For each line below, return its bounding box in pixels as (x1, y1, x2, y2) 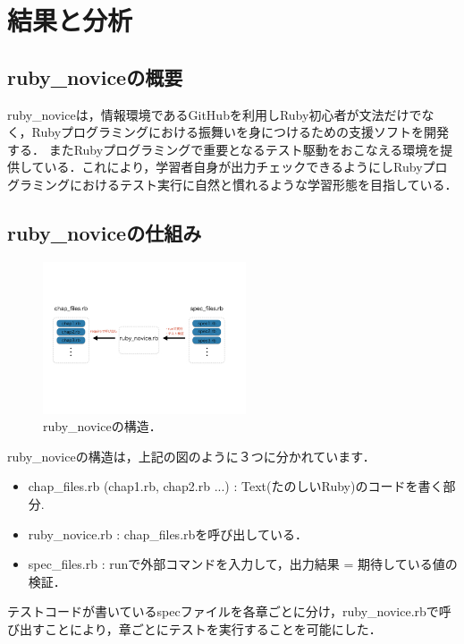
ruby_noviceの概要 (7, 63, 183, 90)
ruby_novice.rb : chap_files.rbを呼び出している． (28, 524, 308, 543)
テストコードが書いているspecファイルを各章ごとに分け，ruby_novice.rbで (7, 602, 439, 621)
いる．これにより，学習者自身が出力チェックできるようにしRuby (44, 157, 423, 176)
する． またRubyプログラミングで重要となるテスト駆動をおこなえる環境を (7, 140, 441, 158)
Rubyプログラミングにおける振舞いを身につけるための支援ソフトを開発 (31, 123, 450, 141)
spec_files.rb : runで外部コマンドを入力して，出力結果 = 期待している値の (28, 555, 458, 573)
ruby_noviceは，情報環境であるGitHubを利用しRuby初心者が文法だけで (7, 105, 422, 123)
